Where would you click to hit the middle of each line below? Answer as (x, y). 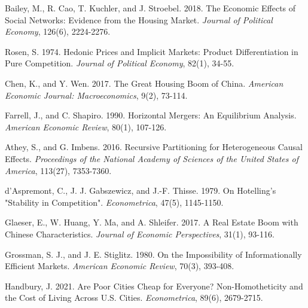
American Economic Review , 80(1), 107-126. (86, 126)
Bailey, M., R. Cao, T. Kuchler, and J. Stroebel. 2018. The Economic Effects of (150, 8)
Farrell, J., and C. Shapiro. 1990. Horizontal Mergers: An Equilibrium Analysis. (151, 115)
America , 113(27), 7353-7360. (58, 170)
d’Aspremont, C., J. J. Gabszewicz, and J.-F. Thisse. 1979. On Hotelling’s (141, 190)
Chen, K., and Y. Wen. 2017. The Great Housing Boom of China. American (144, 83)
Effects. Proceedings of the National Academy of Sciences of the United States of (152, 158)
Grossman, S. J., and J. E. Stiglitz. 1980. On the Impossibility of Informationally (153, 254)
